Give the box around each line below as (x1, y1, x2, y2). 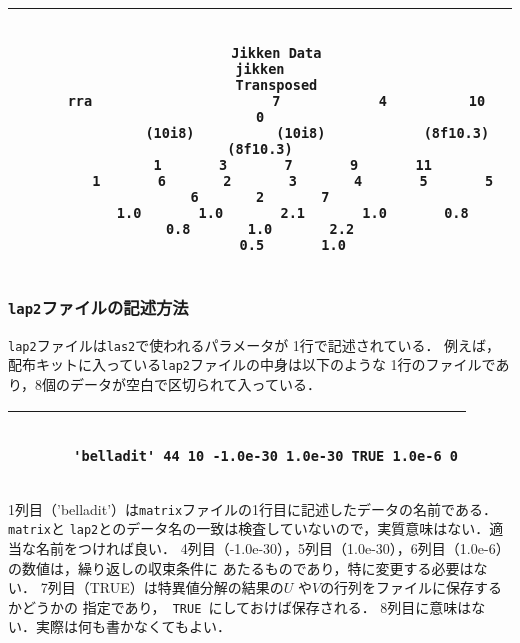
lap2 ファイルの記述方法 (8, 294, 189, 319)
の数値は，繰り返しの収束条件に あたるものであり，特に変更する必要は (8, 557, 474, 578)
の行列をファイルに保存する (320, 577, 503, 598)
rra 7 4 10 (67, 93, 486, 109)
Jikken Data (231, 45, 322, 61)
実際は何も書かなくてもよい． (35, 616, 231, 637)
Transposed (235, 77, 318, 93)
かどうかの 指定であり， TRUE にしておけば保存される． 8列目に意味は (8, 596, 472, 617)
